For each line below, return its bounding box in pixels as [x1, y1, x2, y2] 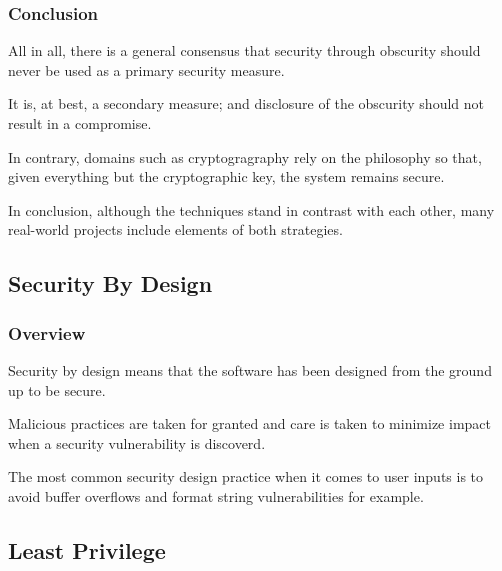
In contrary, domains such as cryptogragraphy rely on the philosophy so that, [8, 146, 482, 167]
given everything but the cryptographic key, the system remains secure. [8, 166, 445, 187]
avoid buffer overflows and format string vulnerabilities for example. [8, 485, 424, 506]
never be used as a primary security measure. [8, 59, 285, 80]
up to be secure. [8, 379, 106, 400]
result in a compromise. [8, 113, 152, 133]
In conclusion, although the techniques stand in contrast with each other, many [8, 199, 495, 220]
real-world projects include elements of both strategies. [8, 219, 343, 240]
